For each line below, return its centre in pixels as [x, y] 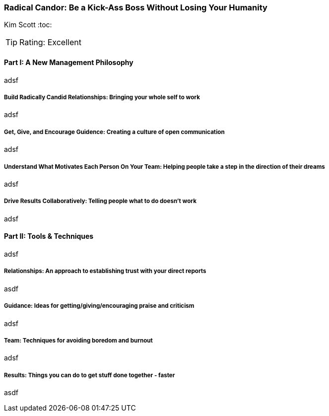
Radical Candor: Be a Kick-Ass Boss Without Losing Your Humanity [136, 7]
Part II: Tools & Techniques [49, 236]
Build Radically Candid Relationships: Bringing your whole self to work [102, 97]
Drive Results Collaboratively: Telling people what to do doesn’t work [100, 201]
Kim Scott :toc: [28, 25]
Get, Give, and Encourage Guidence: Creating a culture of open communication [114, 132]
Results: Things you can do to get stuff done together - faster [90, 375]
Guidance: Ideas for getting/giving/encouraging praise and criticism [99, 306]
